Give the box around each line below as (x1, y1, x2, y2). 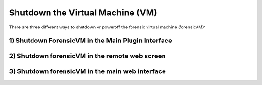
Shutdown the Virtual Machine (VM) (9, 7, 157, 18)
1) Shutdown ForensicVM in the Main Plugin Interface (9, 37, 172, 45)
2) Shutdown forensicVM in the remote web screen (9, 52, 166, 60)
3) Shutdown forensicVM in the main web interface (9, 68, 166, 76)
